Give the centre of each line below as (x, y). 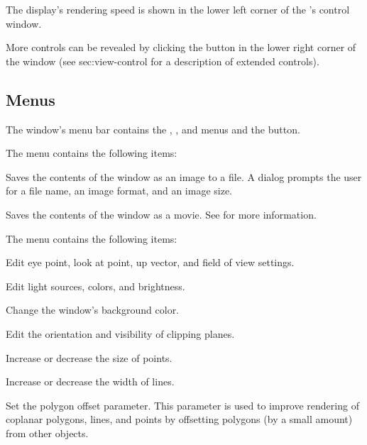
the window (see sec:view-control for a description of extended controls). (163, 61)
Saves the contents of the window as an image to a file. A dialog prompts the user (184, 176)
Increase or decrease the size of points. (89, 357)
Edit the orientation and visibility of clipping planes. (120, 333)
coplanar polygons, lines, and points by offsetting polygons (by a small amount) (179, 419)
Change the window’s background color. (93, 310)
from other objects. (47, 433)
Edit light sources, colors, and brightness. (95, 286)
